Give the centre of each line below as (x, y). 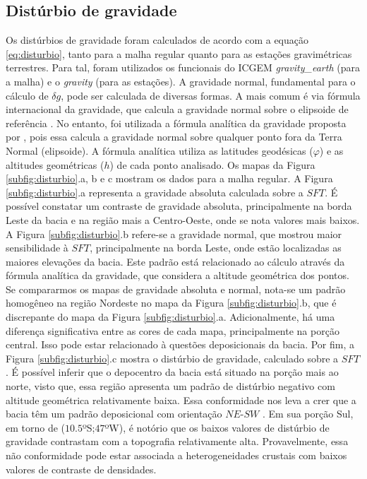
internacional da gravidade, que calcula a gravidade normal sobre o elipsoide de (177, 109)
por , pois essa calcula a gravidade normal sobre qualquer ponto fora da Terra (174, 137)
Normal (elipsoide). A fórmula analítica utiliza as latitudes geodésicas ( (160, 150)
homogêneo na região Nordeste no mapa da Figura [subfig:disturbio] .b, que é (171, 303)
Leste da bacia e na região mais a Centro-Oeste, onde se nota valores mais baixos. (183, 219)
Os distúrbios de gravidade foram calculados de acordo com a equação (157, 40)
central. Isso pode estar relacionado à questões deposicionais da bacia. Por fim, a (180, 344)
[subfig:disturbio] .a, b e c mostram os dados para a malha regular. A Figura (169, 178)
